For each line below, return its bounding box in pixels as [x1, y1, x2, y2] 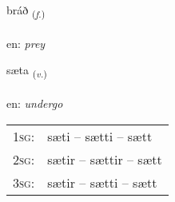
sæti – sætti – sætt [47, 126, 153, 145]
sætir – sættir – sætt [47, 149, 162, 168]
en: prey [6, 34, 46, 51]
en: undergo [6, 95, 63, 112]
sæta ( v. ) [6, 61, 47, 81]
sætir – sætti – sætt [47, 172, 157, 192]
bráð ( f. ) [6, 2, 46, 20]
